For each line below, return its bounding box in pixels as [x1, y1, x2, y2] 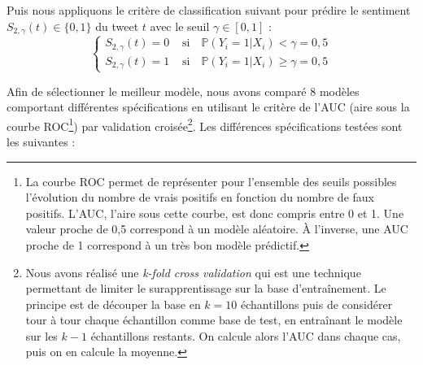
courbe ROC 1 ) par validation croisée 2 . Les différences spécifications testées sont [7, 115, 403, 134]
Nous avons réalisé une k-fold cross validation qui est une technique [25, 263, 361, 280]
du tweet [95, 17, 139, 34]
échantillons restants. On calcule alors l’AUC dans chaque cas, [90, 327, 401, 344]
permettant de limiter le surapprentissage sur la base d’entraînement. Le [25, 280, 386, 297]
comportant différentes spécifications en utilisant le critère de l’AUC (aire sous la [7, 98, 410, 115]
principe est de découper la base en [25, 295, 201, 312]
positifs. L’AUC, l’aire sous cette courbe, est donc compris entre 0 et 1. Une [25, 204, 404, 221]
